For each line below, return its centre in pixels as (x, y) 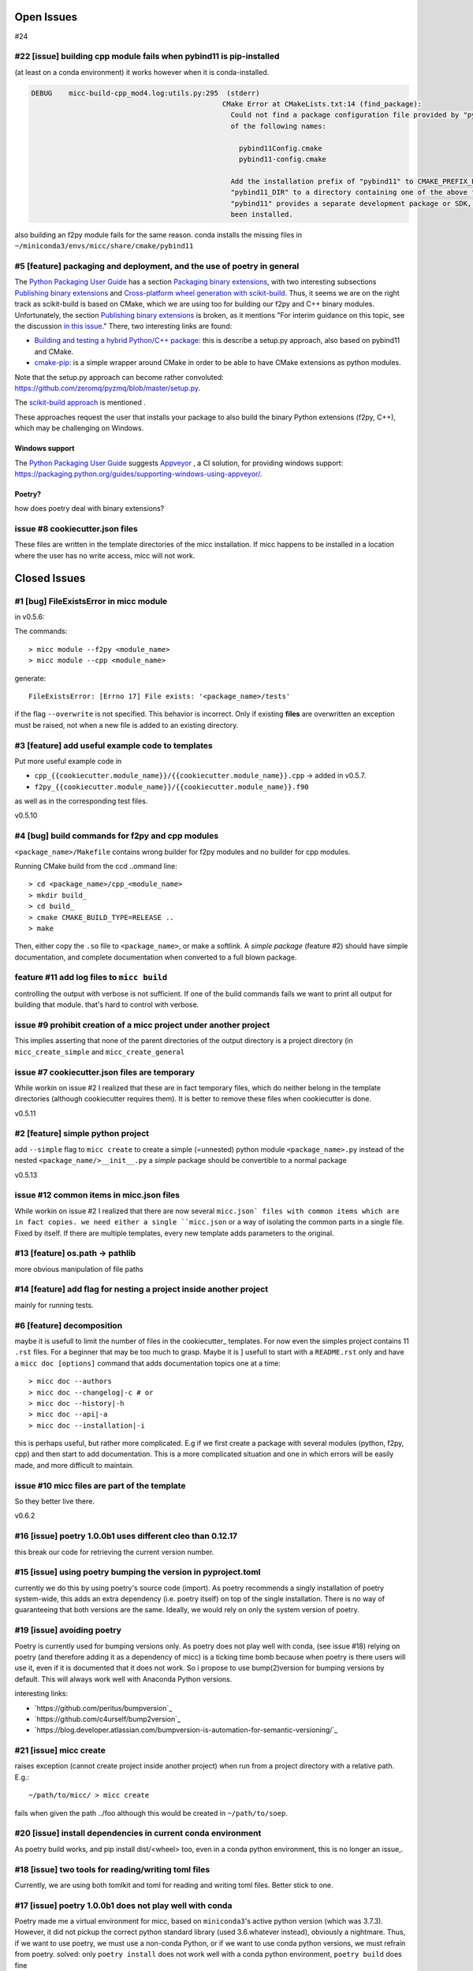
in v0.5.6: (30, 617)
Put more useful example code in (68, 761)
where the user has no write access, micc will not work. (105, 555)
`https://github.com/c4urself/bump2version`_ (108, 1719)
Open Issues (46, 17)
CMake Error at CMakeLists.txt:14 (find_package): (322, 104)
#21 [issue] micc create (60, 1750)
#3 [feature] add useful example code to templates (114, 745)
